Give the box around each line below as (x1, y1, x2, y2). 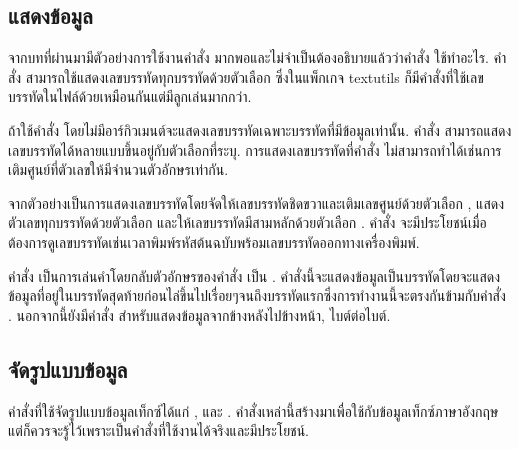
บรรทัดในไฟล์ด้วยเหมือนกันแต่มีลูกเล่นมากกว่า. (8, 86, 252, 107)
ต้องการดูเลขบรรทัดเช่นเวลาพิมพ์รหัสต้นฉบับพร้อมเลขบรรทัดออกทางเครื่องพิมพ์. (8, 231, 420, 252)
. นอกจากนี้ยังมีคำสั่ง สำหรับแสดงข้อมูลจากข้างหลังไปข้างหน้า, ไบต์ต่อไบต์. (8, 304, 391, 325)
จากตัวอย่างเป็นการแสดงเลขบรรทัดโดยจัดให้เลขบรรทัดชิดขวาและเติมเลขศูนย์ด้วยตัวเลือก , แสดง (8, 192, 505, 213)
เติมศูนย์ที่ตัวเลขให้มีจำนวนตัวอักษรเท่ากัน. (8, 159, 229, 180)
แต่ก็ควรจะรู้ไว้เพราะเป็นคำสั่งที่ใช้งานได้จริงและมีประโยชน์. (8, 420, 310, 441)
